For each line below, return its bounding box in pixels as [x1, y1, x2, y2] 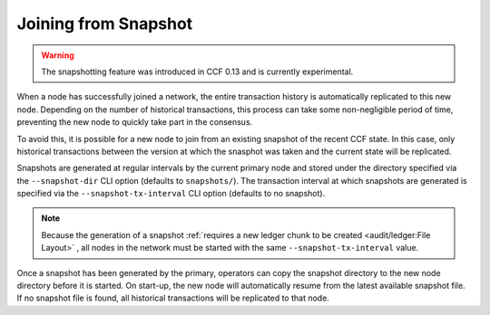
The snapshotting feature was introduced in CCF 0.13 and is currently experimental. [41, 66, 354, 77]
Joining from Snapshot [16, 14, 193, 33]
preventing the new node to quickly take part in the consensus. [16, 117, 253, 128]
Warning [41, 50, 74, 61]
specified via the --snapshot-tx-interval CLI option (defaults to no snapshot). [16, 188, 326, 199]
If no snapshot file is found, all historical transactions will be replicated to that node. [16, 292, 330, 303]
